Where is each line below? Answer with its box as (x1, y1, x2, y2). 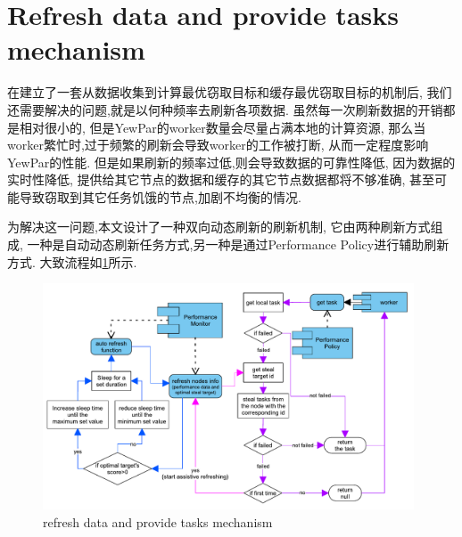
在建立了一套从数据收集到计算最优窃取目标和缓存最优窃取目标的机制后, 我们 (7, 83, 452, 102)
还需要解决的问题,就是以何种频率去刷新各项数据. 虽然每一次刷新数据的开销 (7, 100, 443, 118)
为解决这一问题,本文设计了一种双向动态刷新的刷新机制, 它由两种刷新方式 (7, 217, 431, 236)
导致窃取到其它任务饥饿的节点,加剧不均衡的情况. (19, 187, 301, 206)
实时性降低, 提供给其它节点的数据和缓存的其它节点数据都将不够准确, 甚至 (7, 170, 435, 189)
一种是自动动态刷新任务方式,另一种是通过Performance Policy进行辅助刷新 (27, 235, 450, 254)
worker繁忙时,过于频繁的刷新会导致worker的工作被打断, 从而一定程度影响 (7, 135, 429, 154)
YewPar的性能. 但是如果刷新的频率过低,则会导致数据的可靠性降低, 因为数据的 (7, 152, 456, 171)
